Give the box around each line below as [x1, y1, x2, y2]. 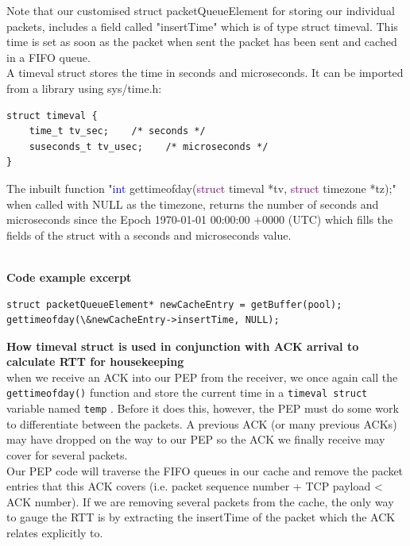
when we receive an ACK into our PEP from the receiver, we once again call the [6, 368, 398, 385]
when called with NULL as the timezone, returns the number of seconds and [6, 195, 379, 212]
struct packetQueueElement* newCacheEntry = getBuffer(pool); [6, 298, 342, 310]
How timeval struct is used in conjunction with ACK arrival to [6, 337, 359, 354]
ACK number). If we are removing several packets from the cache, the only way [6, 493, 394, 509]
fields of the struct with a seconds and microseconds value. [6, 226, 292, 243]
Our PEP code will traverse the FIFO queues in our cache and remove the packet [6, 462, 404, 479]
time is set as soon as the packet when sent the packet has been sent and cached [6, 33, 397, 50]
